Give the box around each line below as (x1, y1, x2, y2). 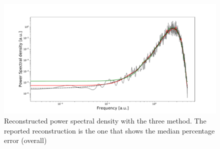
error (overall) (4, 135, 47, 145)
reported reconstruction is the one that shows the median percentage (4, 125, 215, 135)
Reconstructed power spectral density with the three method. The (4, 115, 206, 126)
